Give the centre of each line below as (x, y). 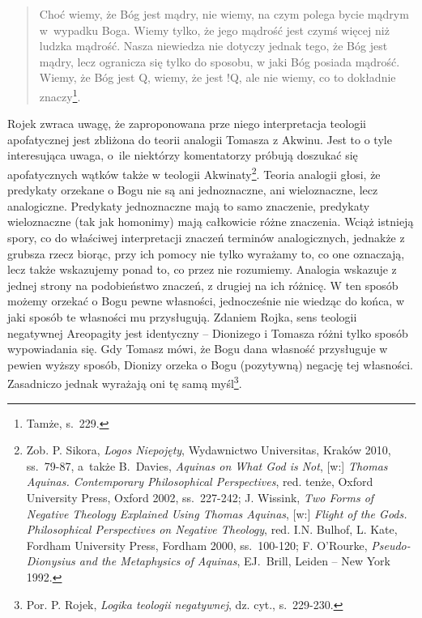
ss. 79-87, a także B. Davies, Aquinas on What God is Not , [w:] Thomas (207, 465)
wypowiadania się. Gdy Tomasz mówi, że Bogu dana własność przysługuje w (198, 349)
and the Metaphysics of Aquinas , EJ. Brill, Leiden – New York (234, 561)
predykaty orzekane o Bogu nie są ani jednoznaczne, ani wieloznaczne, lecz (193, 190)
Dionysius (51, 561)
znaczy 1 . (60, 95)
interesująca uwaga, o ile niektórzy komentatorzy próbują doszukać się (183, 155)
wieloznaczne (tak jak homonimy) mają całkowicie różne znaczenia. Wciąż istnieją (211, 222)
